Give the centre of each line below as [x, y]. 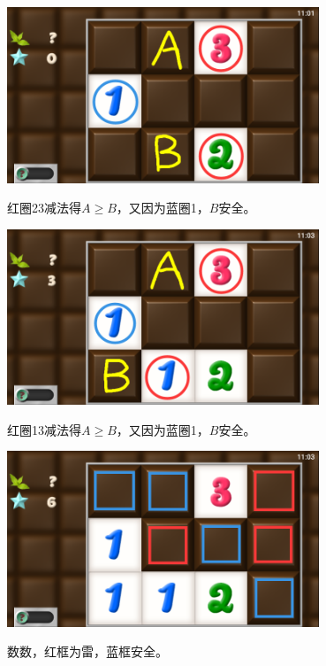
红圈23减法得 [44, 208]
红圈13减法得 [44, 429]
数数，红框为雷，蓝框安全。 [87, 651]
